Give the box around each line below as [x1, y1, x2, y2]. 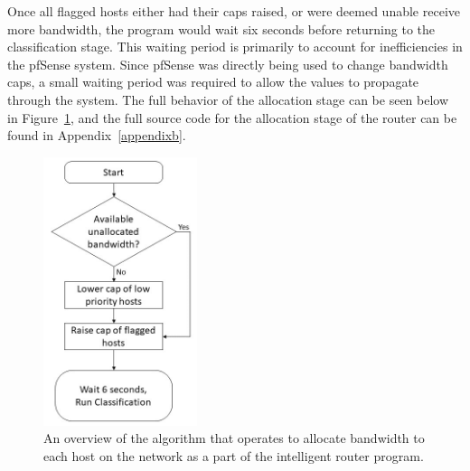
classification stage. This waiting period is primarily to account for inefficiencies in [7, 37, 463, 56]
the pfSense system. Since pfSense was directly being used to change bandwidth [7, 54, 448, 73]
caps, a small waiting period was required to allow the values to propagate [7, 72, 419, 91]
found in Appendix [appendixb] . [7, 126, 186, 145]
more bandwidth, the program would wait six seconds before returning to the [7, 19, 435, 38]
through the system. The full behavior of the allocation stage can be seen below [7, 89, 449, 108]
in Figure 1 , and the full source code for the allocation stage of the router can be [7, 108, 457, 127]
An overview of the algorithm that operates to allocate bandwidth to [43, 429, 425, 447]
